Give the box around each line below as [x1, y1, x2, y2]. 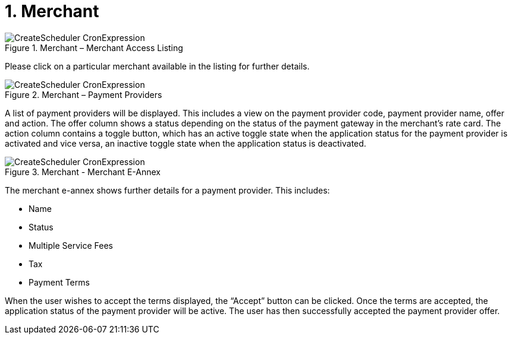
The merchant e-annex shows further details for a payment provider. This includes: [5, 185, 330, 195]
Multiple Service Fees [29, 240, 113, 251]
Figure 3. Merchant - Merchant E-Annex [5, 166, 161, 177]
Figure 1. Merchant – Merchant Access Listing [5, 42, 183, 53]
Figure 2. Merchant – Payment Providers [5, 89, 162, 100]
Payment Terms [29, 277, 90, 287]
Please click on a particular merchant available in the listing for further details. [5, 61, 310, 71]
